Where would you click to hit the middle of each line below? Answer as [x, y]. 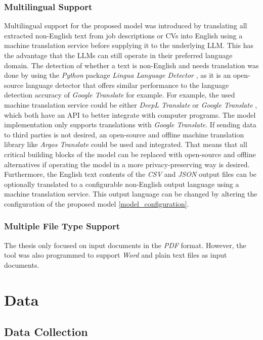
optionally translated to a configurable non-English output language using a [122, 184]
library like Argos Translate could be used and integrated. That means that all [126, 144]
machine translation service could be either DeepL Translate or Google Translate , [131, 104]
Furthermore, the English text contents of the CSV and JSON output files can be [130, 174]
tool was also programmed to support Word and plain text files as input [116, 255]
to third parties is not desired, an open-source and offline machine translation [124, 134]
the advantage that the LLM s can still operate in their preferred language [118, 55]
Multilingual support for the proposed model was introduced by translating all [126, 26]
